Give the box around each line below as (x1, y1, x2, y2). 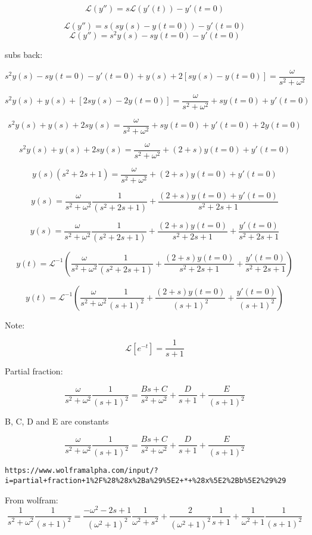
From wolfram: (5, 493, 58, 506)
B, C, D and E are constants (5, 415, 109, 428)
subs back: (5, 48, 43, 61)
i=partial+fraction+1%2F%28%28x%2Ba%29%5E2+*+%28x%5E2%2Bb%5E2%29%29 (5, 476, 286, 485)
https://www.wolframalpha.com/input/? (5, 466, 158, 475)
